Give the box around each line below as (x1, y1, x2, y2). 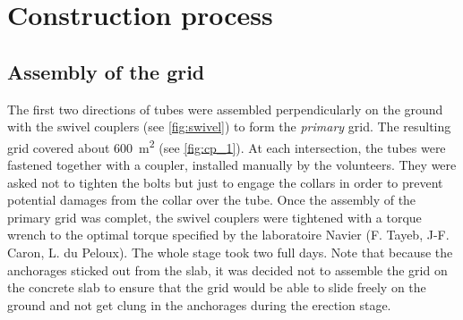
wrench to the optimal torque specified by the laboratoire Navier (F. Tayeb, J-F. (7, 225, 450, 244)
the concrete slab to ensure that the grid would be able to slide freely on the (7, 278, 426, 297)
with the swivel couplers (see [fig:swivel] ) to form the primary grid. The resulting (7, 117, 451, 136)
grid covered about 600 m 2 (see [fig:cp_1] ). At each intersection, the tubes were (7, 135, 446, 156)
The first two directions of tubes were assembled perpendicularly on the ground (7, 99, 443, 118)
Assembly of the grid (7, 57, 205, 85)
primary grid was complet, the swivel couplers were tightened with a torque (7, 207, 422, 226)
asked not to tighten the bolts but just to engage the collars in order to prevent (7, 173, 443, 191)
